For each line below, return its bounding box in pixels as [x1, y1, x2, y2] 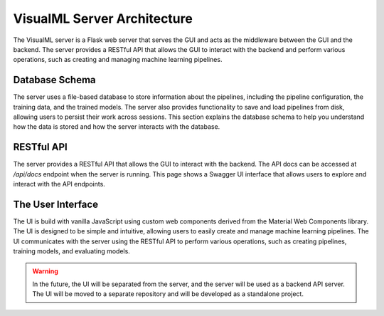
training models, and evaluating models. [13, 247, 131, 256]
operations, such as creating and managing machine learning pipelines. [13, 56, 223, 64]
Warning [32, 267, 58, 275]
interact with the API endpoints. [13, 180, 106, 189]
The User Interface [13, 198, 99, 210]
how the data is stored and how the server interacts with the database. [13, 122, 220, 131]
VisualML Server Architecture [13, 11, 193, 26]
